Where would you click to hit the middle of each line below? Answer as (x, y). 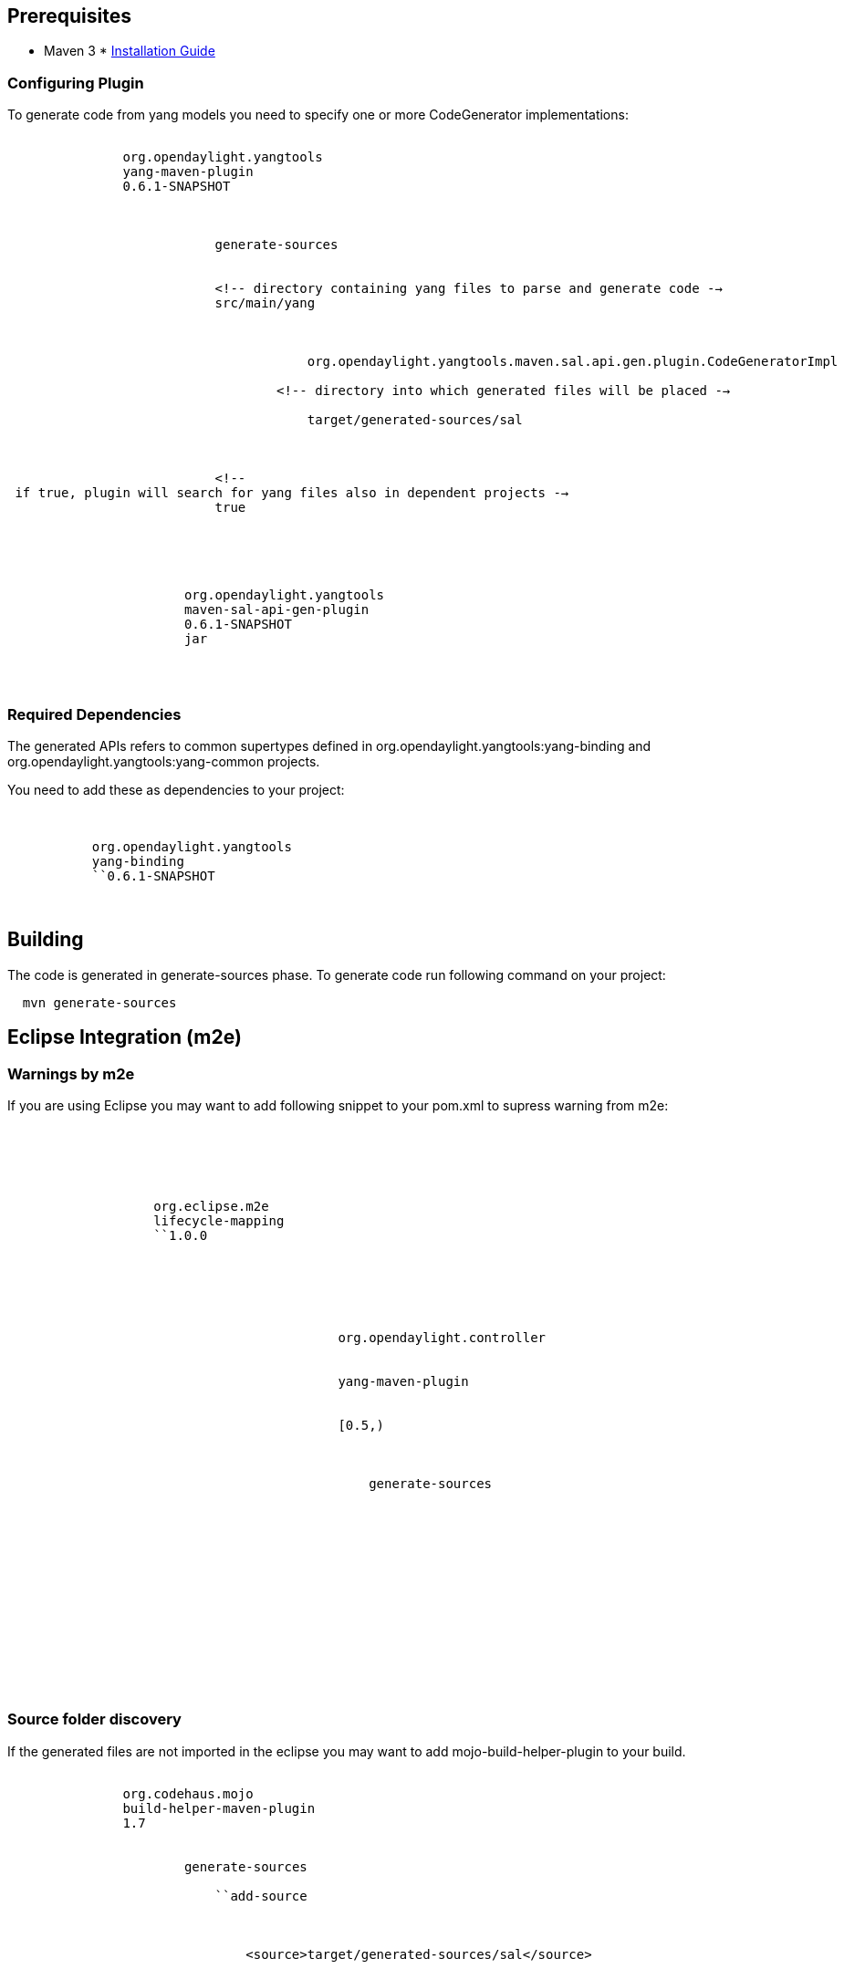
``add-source (261, 1896)
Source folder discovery (94, 1719)
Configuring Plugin (76, 83)
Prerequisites (69, 16)
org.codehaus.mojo (188, 1793)
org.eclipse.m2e (211, 1206)
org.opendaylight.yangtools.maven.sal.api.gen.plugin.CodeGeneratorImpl (573, 362)
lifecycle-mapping (219, 1220)
